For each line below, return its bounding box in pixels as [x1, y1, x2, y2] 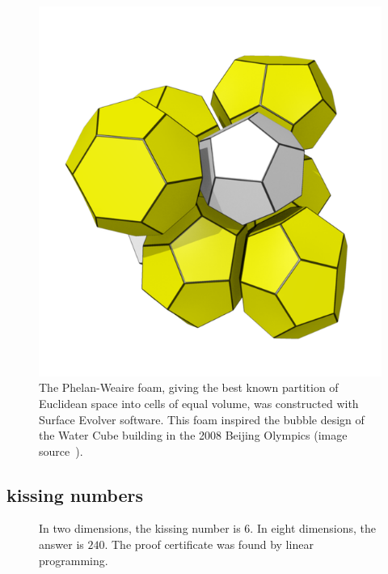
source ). [39, 442, 83, 459]
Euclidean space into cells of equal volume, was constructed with [39, 394, 359, 411]
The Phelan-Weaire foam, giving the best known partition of [39, 379, 339, 396]
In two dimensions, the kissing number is [39, 520, 241, 537]
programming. [39, 551, 108, 568]
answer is [39, 536, 84, 553]
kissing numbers [6, 482, 144, 507]
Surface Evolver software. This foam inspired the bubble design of [39, 410, 365, 427]
